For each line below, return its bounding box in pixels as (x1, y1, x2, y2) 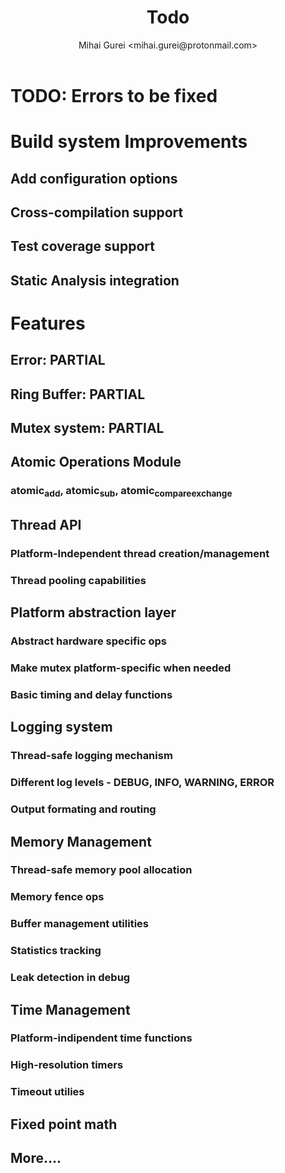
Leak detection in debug (10, 971, 131, 985)
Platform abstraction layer (10, 604, 177, 621)
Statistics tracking (10, 944, 102, 958)
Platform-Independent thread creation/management (10, 546, 270, 560)
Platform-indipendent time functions (10, 1031, 193, 1045)
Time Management (10, 1001, 131, 1018)
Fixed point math (10, 1116, 118, 1133)
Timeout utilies (10, 1085, 85, 1099)
